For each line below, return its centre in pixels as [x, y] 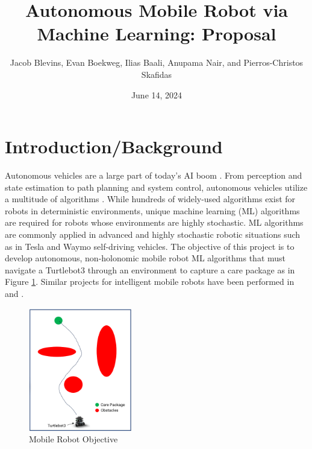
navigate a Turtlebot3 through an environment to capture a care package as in [150, 269]
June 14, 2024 [157, 94]
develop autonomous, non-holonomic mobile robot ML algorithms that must [145, 258]
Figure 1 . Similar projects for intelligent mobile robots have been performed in [150, 282]
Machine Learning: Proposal [157, 33]
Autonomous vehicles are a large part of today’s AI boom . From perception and [154, 175]
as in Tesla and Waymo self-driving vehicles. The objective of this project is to [150, 246]
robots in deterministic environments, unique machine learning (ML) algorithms [152, 210]
